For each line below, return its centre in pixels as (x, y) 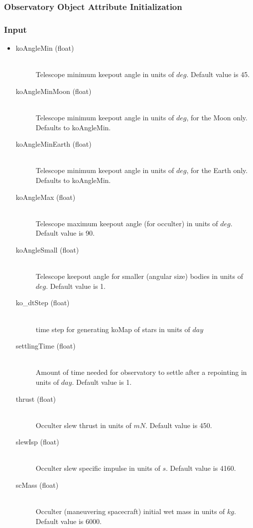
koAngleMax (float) (46, 197)
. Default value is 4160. (201, 468)
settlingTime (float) (46, 346)
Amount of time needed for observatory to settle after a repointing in (141, 372)
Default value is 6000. (68, 521)
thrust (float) (36, 398)
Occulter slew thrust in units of (83, 425)
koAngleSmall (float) (47, 249)
